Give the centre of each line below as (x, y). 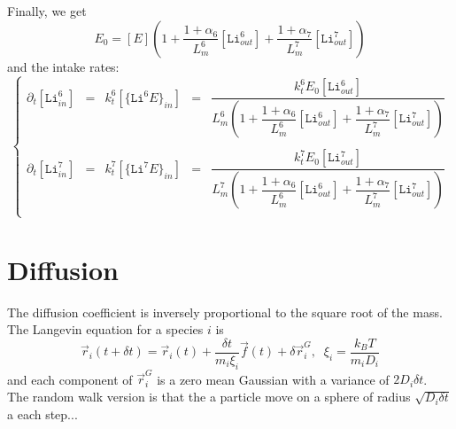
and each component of (70, 379)
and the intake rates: (63, 66)
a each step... (43, 413)
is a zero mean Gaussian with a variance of (273, 379)
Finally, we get (47, 11)
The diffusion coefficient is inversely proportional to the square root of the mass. (225, 312)
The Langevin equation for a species (105, 329)
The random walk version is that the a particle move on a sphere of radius (209, 397)
